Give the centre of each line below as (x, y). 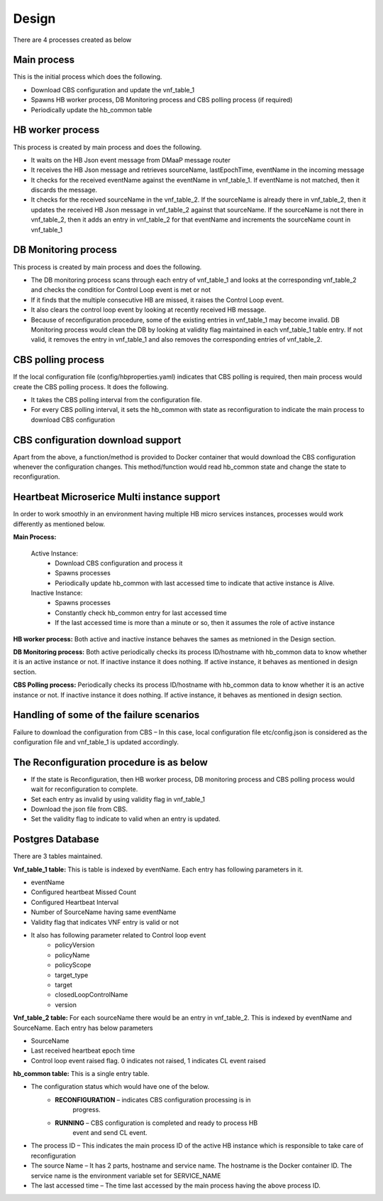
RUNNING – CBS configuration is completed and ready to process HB (156, 1123)
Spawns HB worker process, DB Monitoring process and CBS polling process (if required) (162, 100)
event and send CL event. (110, 1133)
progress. (87, 1110)
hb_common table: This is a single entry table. (81, 1074)
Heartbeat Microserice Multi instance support (117, 497)
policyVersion (75, 945)
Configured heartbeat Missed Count (84, 892)
